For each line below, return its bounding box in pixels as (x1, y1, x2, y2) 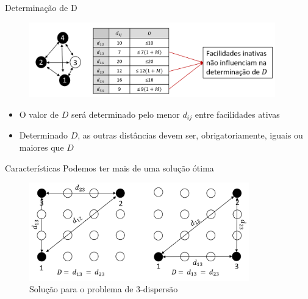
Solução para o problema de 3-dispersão (29, 283, 178, 295)
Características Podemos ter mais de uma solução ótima (5, 161, 214, 174)
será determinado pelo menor (71, 108, 180, 121)
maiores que (19, 141, 64, 154)
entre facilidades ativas (195, 108, 280, 121)
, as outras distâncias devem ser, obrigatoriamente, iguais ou (77, 129, 303, 142)
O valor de (19, 108, 59, 121)
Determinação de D (5, 1, 77, 13)
